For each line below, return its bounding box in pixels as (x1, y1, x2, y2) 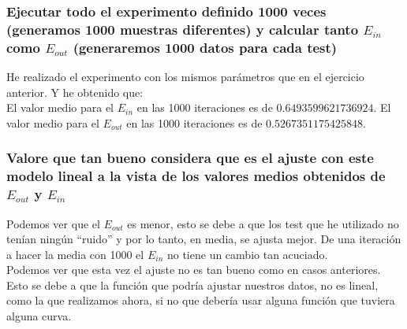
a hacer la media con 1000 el (6, 246, 144, 262)
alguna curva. (6, 308, 72, 324)
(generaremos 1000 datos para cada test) (73, 37, 338, 57)
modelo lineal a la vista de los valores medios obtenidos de (6, 166, 386, 186)
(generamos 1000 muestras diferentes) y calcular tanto (6, 19, 359, 39)
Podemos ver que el (6, 215, 100, 231)
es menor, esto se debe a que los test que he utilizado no (127, 215, 399, 231)
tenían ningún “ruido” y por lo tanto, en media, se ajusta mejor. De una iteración (6, 231, 401, 247)
